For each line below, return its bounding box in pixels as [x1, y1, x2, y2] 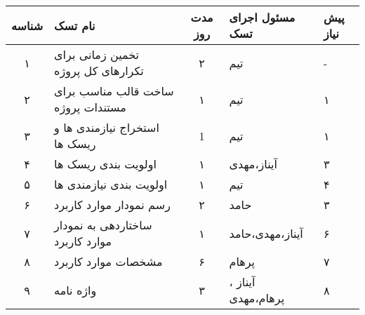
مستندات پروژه [54, 99, 126, 115]
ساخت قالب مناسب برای [54, 83, 174, 99]
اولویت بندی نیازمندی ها [54, 176, 168, 192]
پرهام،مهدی [229, 290, 285, 306]
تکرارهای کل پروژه [54, 62, 144, 79]
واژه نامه [54, 281, 97, 298]
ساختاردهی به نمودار [54, 217, 152, 233]
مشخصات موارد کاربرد [54, 253, 163, 269]
